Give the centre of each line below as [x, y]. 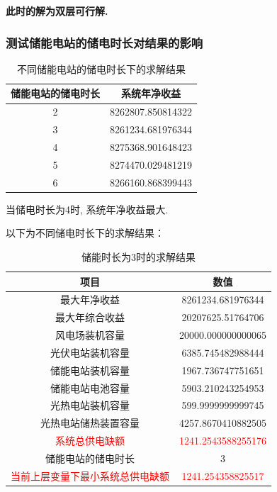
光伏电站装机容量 [90, 352]
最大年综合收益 [90, 317]
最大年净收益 [90, 300]
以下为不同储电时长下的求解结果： [85, 233]
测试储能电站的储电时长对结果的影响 [104, 42]
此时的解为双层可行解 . [57, 11]
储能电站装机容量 [90, 370]
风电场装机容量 [90, 335]
